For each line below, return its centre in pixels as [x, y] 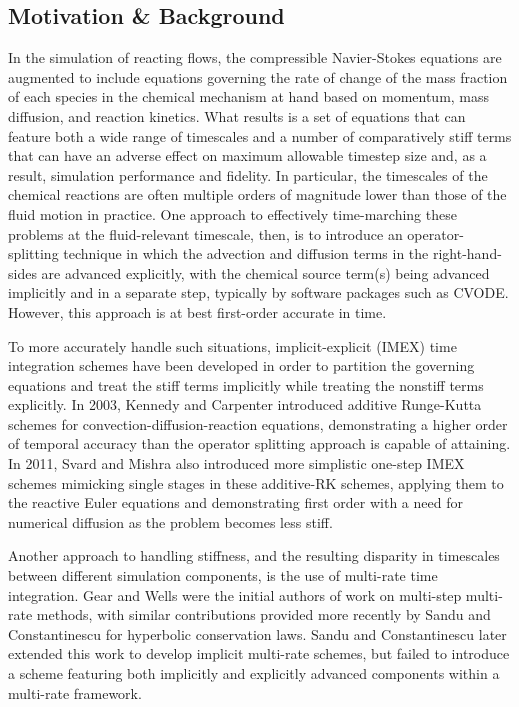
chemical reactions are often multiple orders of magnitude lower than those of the [257, 194]
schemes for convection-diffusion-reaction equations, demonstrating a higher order [258, 423]
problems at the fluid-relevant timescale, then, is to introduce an [205, 233]
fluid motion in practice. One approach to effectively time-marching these [232, 213]
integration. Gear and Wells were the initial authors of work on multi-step [235, 594]
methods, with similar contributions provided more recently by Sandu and [263, 614]
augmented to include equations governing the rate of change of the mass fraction [258, 76]
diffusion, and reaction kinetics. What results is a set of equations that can [237, 115]
